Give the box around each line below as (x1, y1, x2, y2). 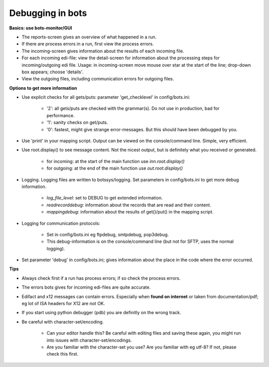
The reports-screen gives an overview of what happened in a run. (21, 34, 157, 40)
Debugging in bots (9, 7, 87, 18)
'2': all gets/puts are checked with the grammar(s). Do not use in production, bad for (46, 105, 220, 112)
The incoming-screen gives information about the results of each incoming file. (21, 48, 184, 54)
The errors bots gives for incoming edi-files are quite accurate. (21, 284, 151, 290)
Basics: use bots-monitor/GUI (9, 25, 72, 31)
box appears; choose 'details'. (21, 69, 84, 75)
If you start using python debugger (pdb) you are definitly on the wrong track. (21, 310, 181, 316)
